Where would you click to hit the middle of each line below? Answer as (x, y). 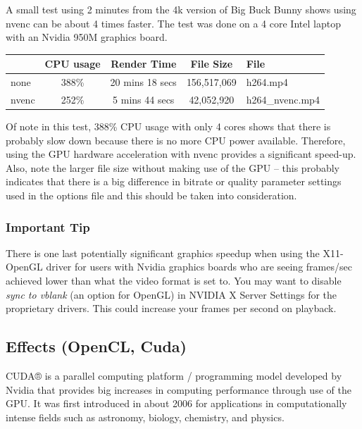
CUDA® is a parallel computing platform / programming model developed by (174, 376)
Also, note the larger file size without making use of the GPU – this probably (173, 167)
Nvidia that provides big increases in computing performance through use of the (179, 389)
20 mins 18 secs (143, 82)
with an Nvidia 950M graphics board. (87, 37)
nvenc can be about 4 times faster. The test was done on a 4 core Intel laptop (173, 23)
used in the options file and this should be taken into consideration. (151, 195)
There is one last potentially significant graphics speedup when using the (163, 253)
